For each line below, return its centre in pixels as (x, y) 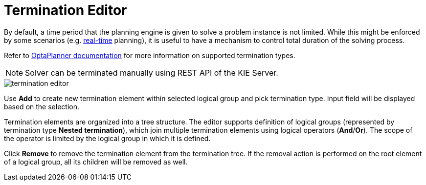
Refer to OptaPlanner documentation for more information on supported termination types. (150, 55)
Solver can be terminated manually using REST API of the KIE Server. (152, 72)
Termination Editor (66, 10)
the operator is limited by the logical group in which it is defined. (107, 138)
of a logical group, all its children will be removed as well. (96, 162)
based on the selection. (42, 106)
